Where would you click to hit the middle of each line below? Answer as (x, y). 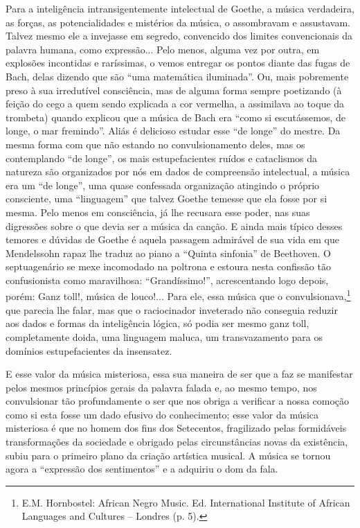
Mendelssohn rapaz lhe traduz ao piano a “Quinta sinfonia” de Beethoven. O (168, 253)
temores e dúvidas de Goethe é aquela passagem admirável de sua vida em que (172, 239)
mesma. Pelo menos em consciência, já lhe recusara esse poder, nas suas (158, 212)
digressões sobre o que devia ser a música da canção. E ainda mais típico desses (174, 226)
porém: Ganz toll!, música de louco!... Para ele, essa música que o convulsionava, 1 (178, 295)
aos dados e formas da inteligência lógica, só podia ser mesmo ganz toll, (157, 323)
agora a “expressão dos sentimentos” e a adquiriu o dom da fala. (142, 469)
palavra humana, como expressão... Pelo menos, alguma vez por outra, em (163, 49)
